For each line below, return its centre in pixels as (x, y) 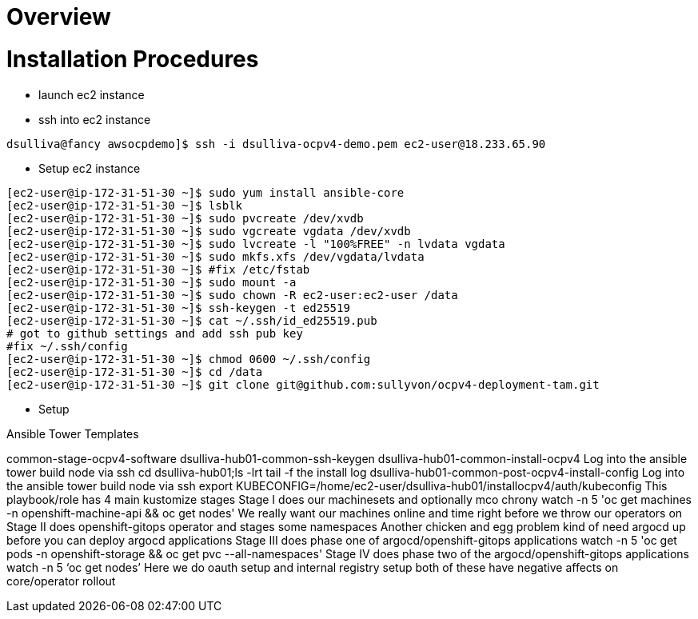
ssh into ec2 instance (95, 119)
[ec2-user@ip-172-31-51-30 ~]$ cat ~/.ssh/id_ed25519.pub (192, 320)
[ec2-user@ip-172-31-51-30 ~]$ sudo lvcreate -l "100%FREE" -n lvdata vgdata (256, 244)
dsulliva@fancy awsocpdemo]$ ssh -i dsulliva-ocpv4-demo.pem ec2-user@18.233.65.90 (276, 144)
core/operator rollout (61, 581)
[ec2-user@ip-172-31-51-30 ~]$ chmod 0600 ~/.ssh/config (189, 359)
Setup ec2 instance (90, 168)
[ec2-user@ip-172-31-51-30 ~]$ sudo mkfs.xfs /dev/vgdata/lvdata (215, 256)
